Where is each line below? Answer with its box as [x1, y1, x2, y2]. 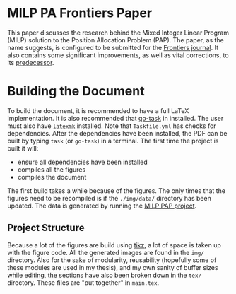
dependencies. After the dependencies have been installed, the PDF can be [7, 129, 228, 137]
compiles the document [17, 172, 87, 181]
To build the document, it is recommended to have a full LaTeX [7, 106, 189, 114]
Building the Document [7, 83, 145, 100]
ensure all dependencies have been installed [17, 158, 148, 166]
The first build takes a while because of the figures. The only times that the [7, 186, 226, 195]
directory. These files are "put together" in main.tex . [7, 278, 160, 287]
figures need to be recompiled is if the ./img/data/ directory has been [7, 194, 212, 202]
